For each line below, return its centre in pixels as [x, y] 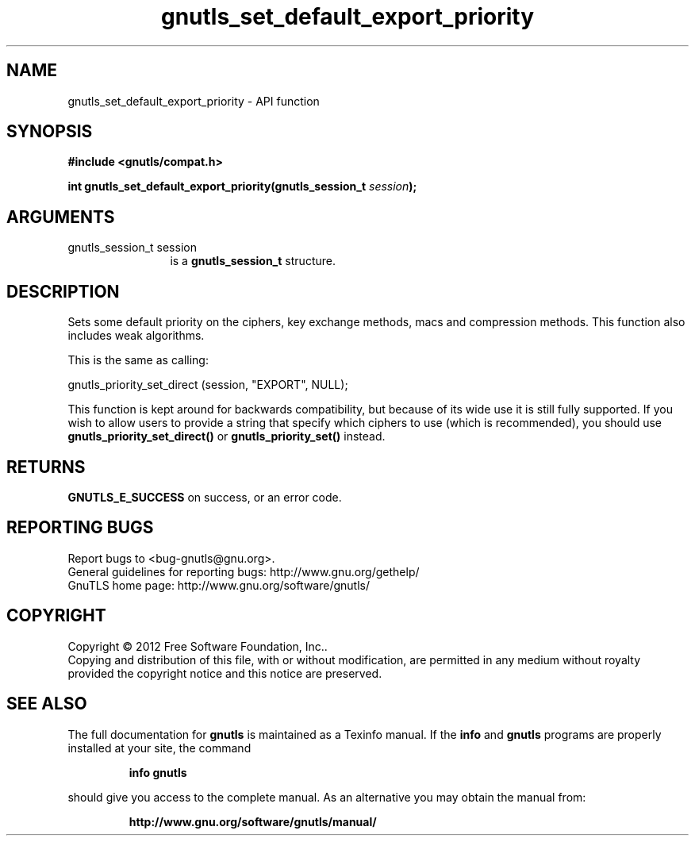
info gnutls [158, 772]
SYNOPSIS [50, 132]
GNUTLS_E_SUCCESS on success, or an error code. [205, 497]
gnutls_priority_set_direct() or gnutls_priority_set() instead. [227, 436]
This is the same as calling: [138, 360]
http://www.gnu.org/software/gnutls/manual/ [253, 821]
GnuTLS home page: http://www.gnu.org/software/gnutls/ [219, 585]
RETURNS [46, 467]
